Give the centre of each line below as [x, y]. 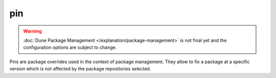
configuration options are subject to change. [70, 47]
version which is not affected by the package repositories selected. [80, 69]
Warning [32, 31]
